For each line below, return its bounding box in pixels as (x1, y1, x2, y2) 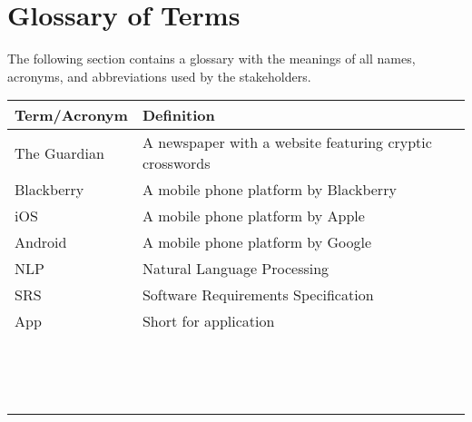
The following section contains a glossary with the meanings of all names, (7, 49, 416, 68)
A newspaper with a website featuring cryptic (142, 132, 432, 153)
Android (15, 231, 67, 253)
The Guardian (15, 142, 104, 163)
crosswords (142, 152, 211, 174)
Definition (142, 104, 215, 126)
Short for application (142, 310, 275, 332)
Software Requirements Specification (142, 284, 374, 306)
